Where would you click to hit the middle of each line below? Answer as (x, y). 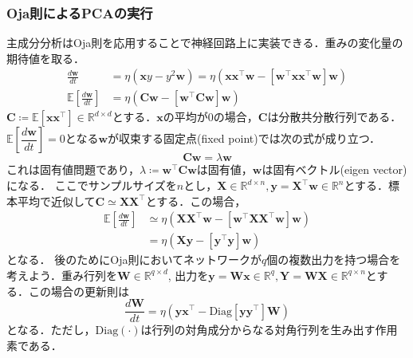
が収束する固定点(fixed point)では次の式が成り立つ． (244, 138)
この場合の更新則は (79, 291)
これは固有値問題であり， (73, 169)
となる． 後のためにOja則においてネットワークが (134, 260)
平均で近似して (56, 201)
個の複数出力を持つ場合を (334, 260)
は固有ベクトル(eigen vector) (334, 169)
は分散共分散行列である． (334, 117)
